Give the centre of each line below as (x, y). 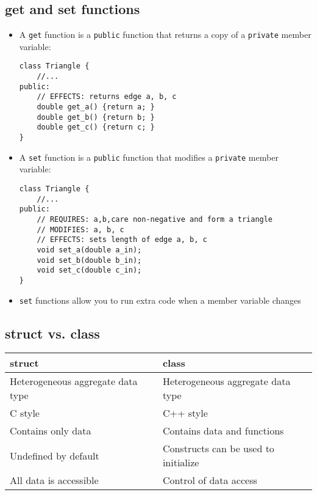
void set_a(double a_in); (89, 250)
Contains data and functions (223, 431)
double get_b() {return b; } (96, 117)
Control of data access (210, 480)
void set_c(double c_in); (89, 270)
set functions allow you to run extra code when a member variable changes (160, 300)
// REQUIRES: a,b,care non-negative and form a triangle (155, 219)
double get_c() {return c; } (96, 127)
